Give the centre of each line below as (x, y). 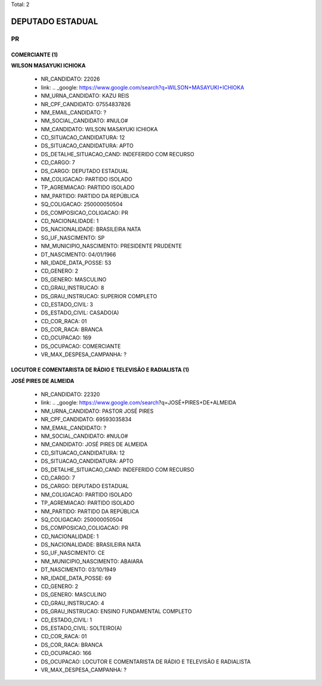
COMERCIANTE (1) (35, 54)
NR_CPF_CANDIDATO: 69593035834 (86, 419)
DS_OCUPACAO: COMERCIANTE (81, 346)
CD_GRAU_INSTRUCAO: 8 (72, 288)
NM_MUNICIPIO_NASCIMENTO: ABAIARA (92, 561)
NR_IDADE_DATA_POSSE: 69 (76, 578)
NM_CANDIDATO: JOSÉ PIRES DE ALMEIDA (94, 444)
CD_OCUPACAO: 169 (66, 338)
